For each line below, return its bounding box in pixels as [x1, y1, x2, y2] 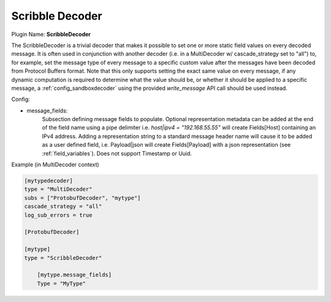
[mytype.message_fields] [37, 271, 112, 278]
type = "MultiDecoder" [24, 186, 93, 193]
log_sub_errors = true [24, 212, 93, 218]
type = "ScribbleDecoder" [24, 254, 102, 261]
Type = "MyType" [37, 280, 86, 287]
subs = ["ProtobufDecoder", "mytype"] [24, 194, 141, 201]
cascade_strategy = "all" [24, 203, 102, 210]
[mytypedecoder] [24, 177, 74, 184]
